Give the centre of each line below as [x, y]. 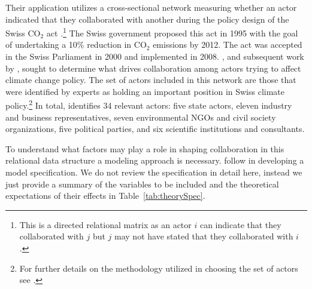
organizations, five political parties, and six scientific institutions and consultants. [155, 129]
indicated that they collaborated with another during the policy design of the [147, 19]
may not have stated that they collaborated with [204, 236]
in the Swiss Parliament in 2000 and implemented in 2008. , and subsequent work [155, 56]
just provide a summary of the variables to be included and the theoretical [142, 184]
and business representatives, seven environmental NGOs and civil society [141, 117]
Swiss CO [23, 33]
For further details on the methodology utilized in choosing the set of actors [159, 268]
